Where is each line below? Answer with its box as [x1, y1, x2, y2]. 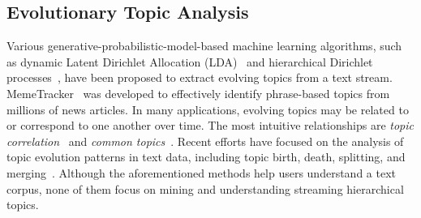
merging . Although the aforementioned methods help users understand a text [6, 164, 396, 181]
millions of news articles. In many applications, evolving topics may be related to [6, 100, 409, 118]
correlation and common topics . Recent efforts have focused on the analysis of [6, 132, 404, 149]
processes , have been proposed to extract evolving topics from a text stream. [6, 69, 393, 86]
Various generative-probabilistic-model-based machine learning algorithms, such [6, 37, 402, 54]
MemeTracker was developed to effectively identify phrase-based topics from [6, 84, 390, 101]
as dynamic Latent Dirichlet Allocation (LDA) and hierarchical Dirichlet [6, 53, 373, 70]
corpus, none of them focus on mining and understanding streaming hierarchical [6, 180, 404, 197]
